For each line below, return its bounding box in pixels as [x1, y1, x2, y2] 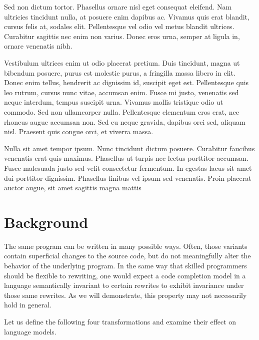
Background [4, 211, 88, 232]
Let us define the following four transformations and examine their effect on [4, 316, 236, 326]
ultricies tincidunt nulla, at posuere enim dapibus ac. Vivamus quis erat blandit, [4, 11, 249, 22]
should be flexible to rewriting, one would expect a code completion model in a [4, 270, 246, 280]
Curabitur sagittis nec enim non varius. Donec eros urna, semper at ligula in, [4, 31, 240, 41]
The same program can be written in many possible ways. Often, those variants [4, 240, 247, 251]
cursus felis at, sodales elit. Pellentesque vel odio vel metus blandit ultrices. [4, 21, 234, 32]
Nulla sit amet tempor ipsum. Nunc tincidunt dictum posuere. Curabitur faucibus [4, 143, 255, 153]
